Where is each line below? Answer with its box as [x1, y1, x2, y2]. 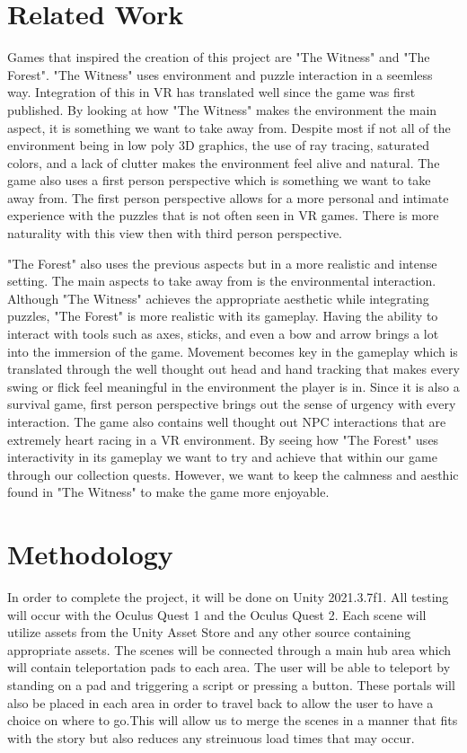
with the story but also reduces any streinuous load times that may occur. [7, 728, 415, 747]
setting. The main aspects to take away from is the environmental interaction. [7, 271, 436, 290]
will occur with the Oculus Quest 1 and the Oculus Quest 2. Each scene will [7, 605, 427, 624]
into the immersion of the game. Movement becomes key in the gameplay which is [7, 341, 458, 360]
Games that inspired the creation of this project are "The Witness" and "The [7, 48, 430, 66]
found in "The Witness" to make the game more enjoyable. [7, 483, 330, 501]
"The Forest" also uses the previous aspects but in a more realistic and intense [7, 253, 437, 272]
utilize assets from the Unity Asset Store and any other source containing [7, 623, 411, 642]
